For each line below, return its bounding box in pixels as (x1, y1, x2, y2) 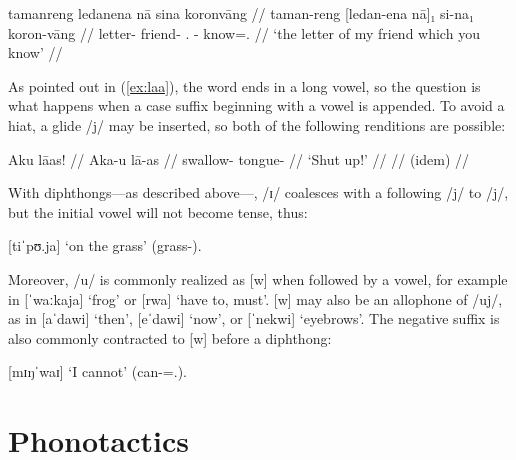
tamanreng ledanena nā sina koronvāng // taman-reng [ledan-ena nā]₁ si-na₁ (8, 3, 474, 23)
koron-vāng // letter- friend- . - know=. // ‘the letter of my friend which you (8, 22, 480, 43)
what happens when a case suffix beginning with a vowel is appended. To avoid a (8, 95, 505, 116)
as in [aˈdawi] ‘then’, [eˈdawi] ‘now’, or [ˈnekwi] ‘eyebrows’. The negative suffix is (8, 308, 500, 329)
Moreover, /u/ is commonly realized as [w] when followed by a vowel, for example (8, 268, 508, 289)
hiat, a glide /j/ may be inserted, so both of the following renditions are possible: (8, 114, 506, 135)
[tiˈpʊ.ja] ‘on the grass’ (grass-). (8, 235, 202, 256)
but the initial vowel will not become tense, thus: (8, 201, 308, 222)
